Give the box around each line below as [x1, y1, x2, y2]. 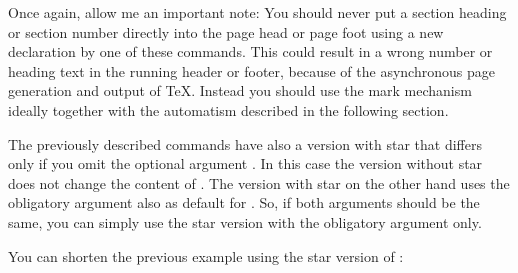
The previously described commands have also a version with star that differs [8, 133, 482, 154]
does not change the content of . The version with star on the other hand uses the [8, 172, 510, 193]
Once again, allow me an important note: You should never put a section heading [8, 2, 507, 22]
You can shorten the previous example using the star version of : [8, 245, 404, 266]
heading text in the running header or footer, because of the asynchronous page [8, 60, 495, 81]
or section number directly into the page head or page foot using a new [8, 21, 444, 42]
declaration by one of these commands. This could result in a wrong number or [8, 41, 493, 62]
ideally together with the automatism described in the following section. [8, 99, 449, 120]
